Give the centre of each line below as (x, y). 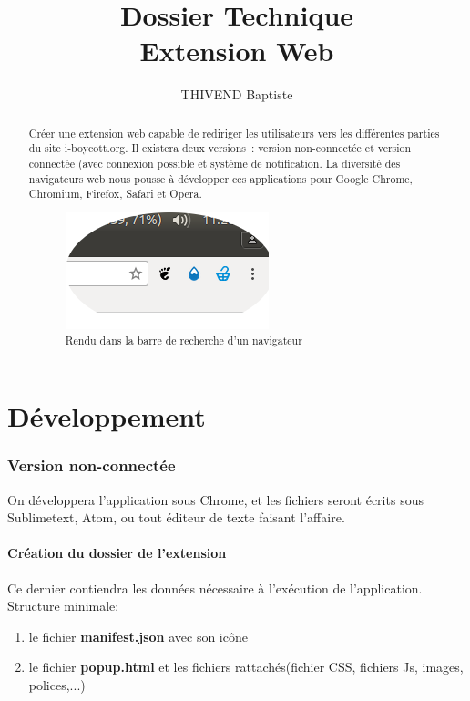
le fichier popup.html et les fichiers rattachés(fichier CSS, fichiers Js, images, (246, 667)
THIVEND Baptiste (237, 94)
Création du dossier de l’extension (117, 553)
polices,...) (57, 684)
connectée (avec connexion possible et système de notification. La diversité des (215, 164)
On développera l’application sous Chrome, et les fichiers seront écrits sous (215, 499)
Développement (107, 416)
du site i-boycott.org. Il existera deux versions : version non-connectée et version (220, 148)
